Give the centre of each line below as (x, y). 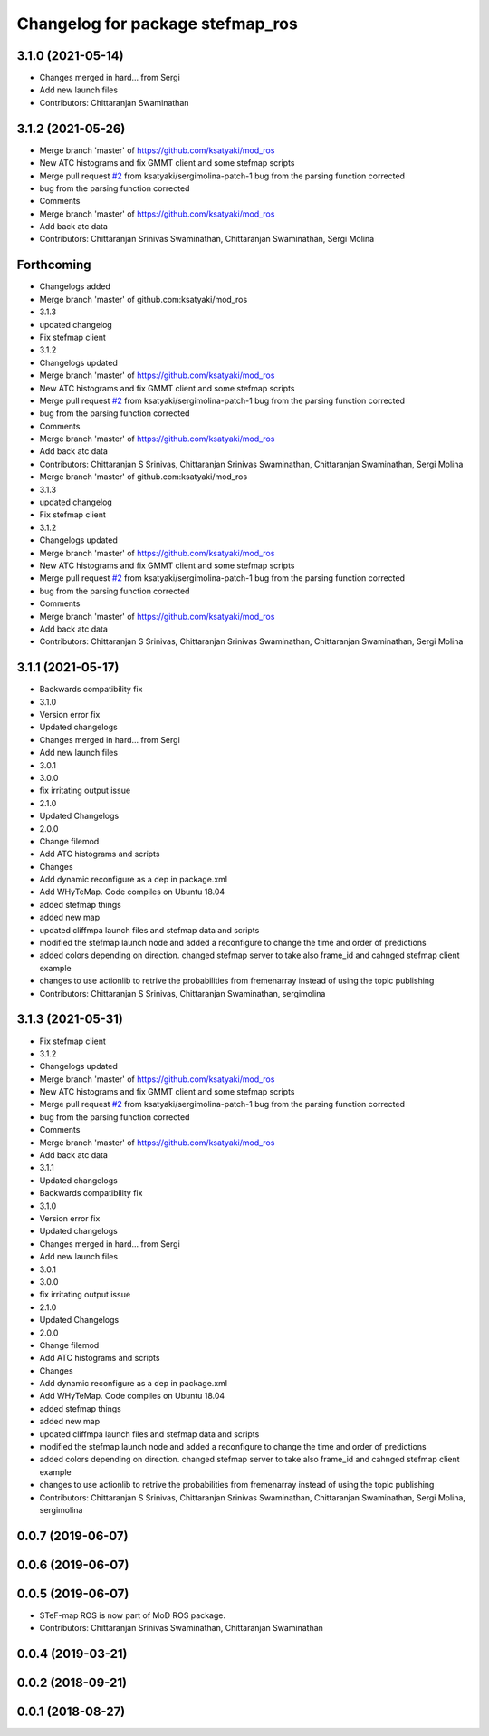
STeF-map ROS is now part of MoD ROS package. (133, 1615)
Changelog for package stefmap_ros (157, 24)
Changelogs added (75, 286)
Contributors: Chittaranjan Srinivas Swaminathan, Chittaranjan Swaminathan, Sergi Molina (207, 239)
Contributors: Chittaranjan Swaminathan (114, 102)
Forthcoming (54, 265)
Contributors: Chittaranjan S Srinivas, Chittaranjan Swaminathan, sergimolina (182, 993)
